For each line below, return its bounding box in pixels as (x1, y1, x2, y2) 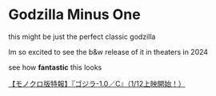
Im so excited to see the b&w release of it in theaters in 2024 (8, 47, 209, 56)
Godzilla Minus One (8, 6, 142, 24)
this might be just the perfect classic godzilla (8, 32, 156, 41)
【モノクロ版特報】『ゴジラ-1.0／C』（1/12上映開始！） (8, 79, 186, 88)
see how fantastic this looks (8, 62, 102, 72)
